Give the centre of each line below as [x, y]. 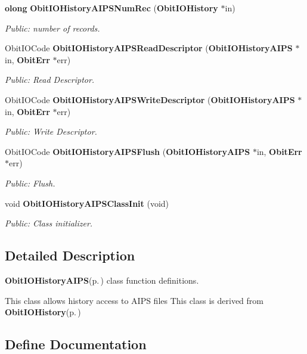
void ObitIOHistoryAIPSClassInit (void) [87, 203]
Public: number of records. [52, 28]
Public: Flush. [30, 183]
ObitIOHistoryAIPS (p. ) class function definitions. [102, 280]
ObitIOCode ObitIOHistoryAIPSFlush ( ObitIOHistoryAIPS [128, 151]
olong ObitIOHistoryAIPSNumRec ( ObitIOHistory [111, 8]
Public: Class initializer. [49, 223]
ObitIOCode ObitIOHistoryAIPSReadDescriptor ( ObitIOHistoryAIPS [149, 48]
